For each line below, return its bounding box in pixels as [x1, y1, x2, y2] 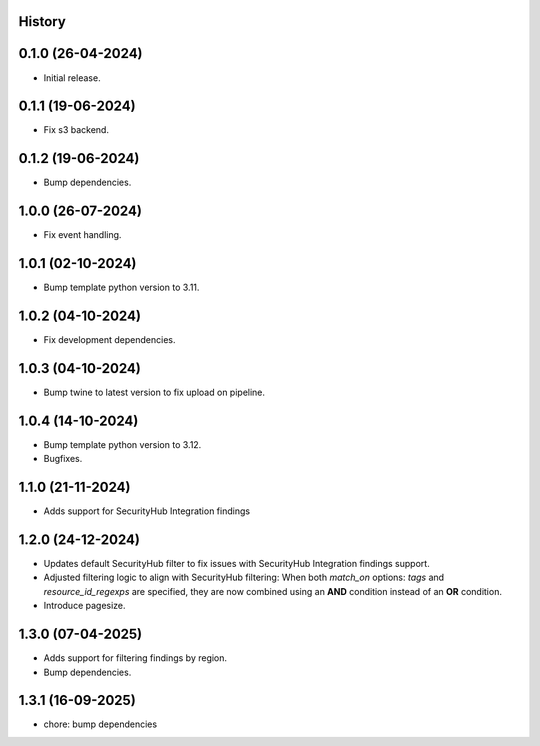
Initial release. [43, 71, 101, 84]
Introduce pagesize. [43, 600, 126, 612]
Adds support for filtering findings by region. [43, 652, 228, 664]
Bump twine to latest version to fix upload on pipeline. [43, 386, 265, 398]
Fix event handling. [43, 229, 122, 241]
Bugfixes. [43, 453, 83, 465]
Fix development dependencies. [43, 334, 176, 346]
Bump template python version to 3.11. [43, 281, 200, 294]
